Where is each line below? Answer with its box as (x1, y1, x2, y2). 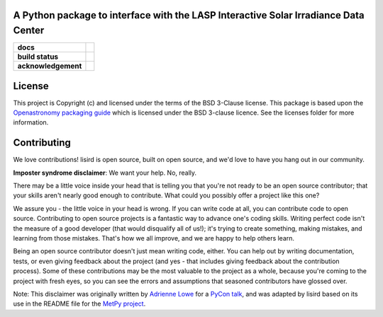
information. (13, 118, 49, 127)
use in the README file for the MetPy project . (13, 299, 146, 308)
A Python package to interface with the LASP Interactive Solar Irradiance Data (13, 9, 365, 21)
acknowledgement (17, 61, 82, 71)
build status (17, 52, 59, 62)
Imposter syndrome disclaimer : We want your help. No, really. (13, 168, 197, 177)
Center (13, 25, 45, 37)
